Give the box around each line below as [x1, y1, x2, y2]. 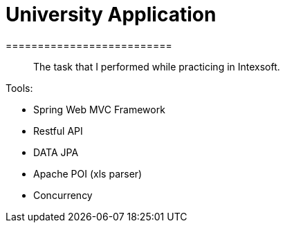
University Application [6, 3, 217, 26]
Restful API [33, 124, 83, 137]
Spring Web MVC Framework [33, 103, 165, 115]
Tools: [6, 82, 33, 94]
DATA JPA [33, 146, 79, 158]
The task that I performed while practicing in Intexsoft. [33, 60, 280, 73]
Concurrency [33, 189, 93, 201]
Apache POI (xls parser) [33, 167, 142, 180]
